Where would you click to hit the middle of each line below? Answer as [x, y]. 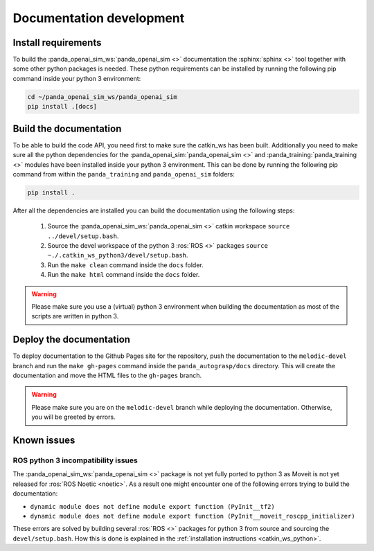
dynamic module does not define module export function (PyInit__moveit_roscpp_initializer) [193, 516]
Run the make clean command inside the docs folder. [125, 265]
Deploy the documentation [72, 340]
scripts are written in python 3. [75, 316]
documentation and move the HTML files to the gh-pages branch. [107, 376]
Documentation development [99, 18]
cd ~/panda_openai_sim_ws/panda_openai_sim [103, 97]
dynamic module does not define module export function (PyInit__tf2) [152, 506]
